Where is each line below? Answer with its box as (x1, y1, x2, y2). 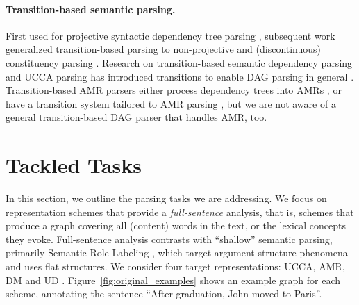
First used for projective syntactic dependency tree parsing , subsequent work (6, 28, 335, 42)
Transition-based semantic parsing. (6, 1, 176, 16)
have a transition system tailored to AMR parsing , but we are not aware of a (6, 96, 336, 110)
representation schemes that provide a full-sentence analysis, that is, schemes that (6, 204, 354, 219)
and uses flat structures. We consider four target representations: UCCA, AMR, (6, 259, 345, 274)
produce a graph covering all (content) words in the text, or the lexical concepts (6, 218, 346, 233)
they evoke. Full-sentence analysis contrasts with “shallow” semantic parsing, (6, 231, 333, 246)
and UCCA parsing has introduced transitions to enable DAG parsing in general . (6, 69, 354, 83)
